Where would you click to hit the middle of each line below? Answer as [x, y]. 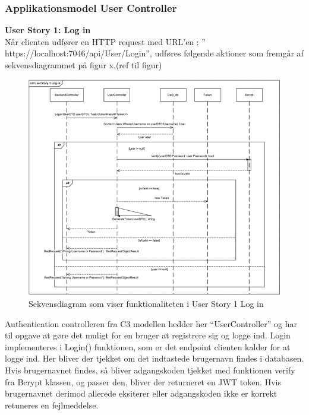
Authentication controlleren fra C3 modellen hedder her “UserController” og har [151, 323]
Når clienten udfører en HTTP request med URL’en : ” [105, 41]
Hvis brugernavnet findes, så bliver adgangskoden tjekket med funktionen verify [150, 370]
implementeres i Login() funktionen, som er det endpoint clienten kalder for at [148, 346]
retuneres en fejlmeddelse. [52, 405]
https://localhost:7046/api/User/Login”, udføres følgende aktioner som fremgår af [154, 53]
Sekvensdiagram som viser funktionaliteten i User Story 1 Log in [146, 304]
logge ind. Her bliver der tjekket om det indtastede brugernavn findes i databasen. [154, 358]
